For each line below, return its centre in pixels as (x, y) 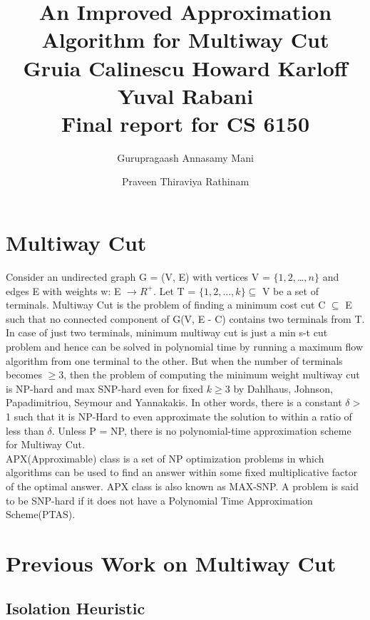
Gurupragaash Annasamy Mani (185, 157)
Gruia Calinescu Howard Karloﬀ (185, 67)
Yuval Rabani (185, 95)
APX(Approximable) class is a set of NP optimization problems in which (165, 458)
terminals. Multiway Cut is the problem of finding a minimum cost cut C (166, 305)
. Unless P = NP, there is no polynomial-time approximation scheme (201, 430)
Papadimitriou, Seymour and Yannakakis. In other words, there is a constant (174, 402)
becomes (24, 374)
